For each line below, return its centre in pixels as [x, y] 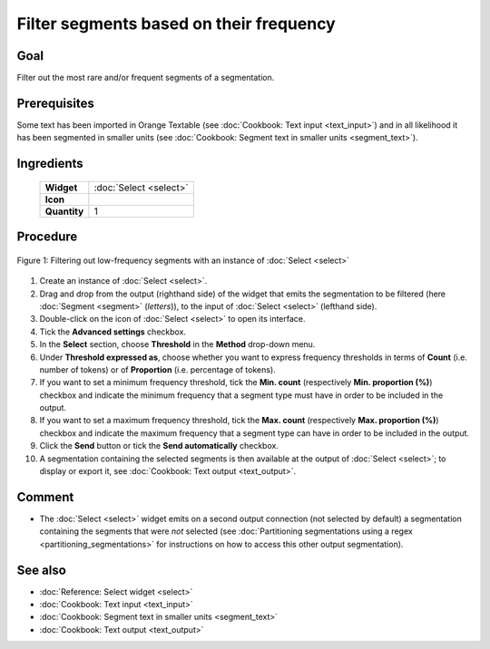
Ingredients [50, 164]
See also [42, 570]
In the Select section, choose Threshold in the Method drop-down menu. [177, 344]
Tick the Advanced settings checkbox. [113, 332]
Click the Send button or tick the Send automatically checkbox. [159, 446]
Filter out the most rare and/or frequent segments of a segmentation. [146, 78]
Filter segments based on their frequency [176, 24]
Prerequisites [55, 103]
